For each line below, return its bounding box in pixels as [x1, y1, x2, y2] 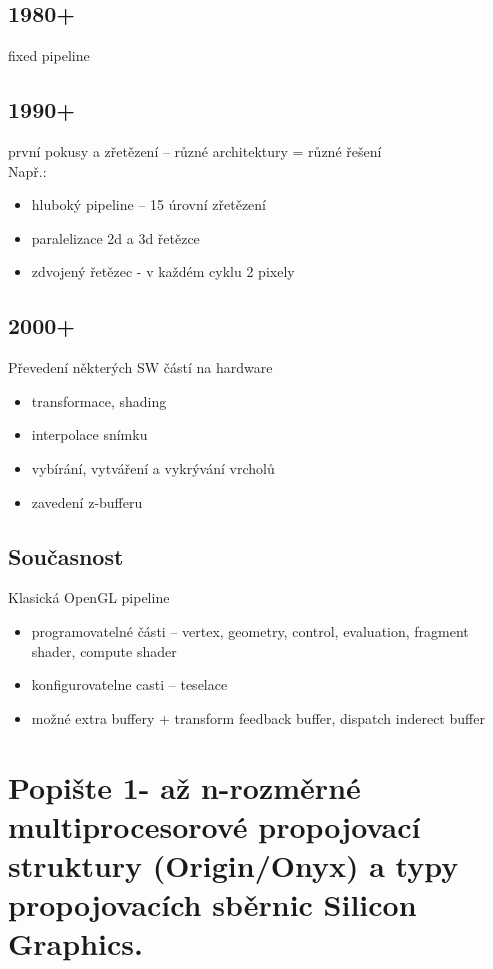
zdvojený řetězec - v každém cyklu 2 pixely [31, 261, 295, 282]
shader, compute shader [31, 640, 177, 661]
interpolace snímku [31, 424, 148, 445]
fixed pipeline [8, 45, 90, 66]
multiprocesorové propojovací [8, 805, 421, 846]
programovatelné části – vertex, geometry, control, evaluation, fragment [31, 620, 469, 641]
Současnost [8, 540, 124, 571]
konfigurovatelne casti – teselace [31, 674, 228, 695]
